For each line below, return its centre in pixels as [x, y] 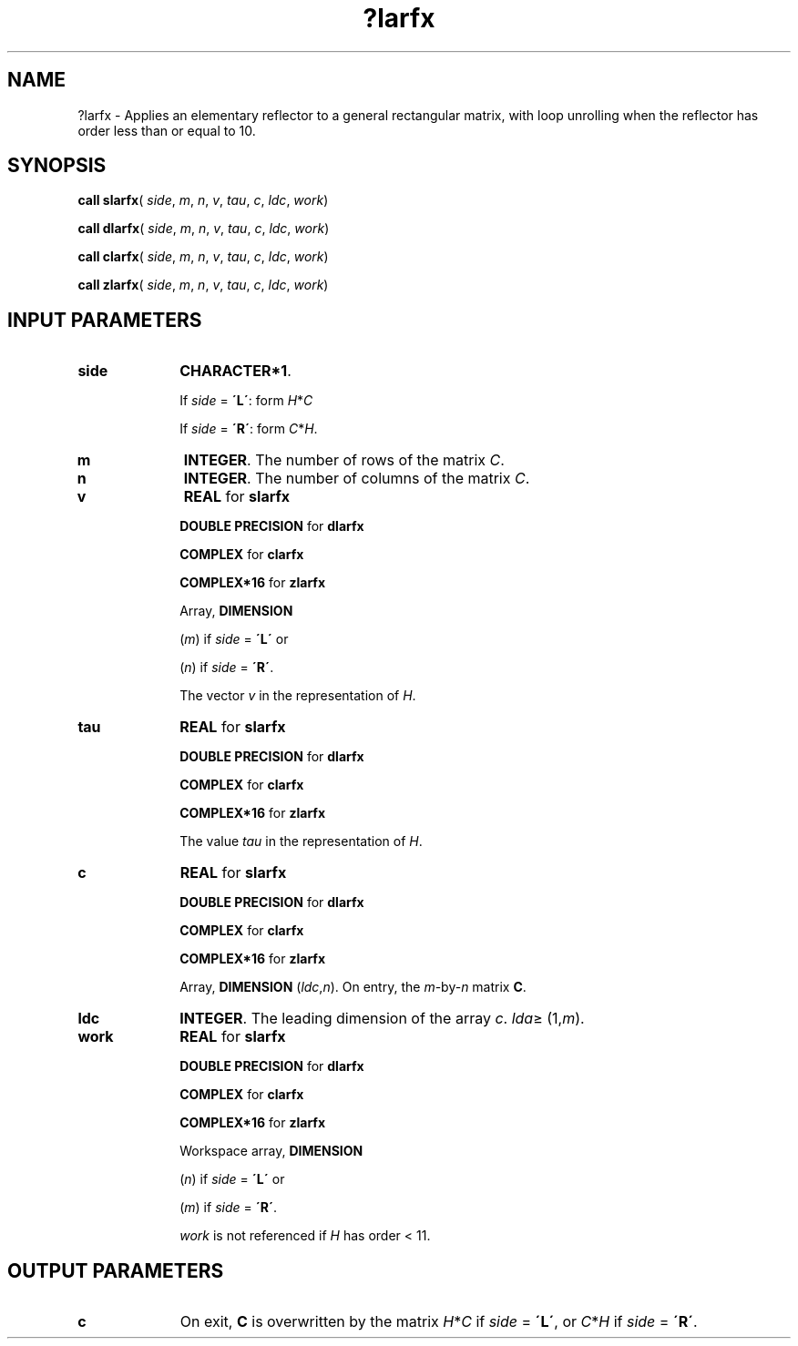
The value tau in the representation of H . [301, 841]
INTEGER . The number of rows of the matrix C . [344, 460]
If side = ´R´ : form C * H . [249, 429]
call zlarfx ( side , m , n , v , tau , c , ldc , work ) [203, 285]
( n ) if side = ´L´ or [232, 1179]
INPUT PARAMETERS [105, 320]
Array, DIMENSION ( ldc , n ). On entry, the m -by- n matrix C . [353, 987]
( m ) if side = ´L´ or [234, 639]
